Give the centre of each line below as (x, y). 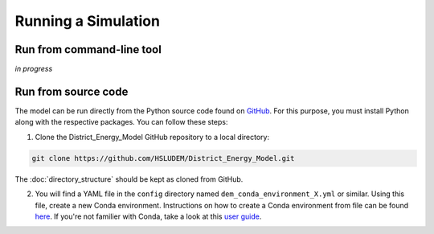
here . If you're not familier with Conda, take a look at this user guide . (148, 216)
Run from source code (72, 91)
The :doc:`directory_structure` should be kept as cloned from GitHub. (129, 179)
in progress (34, 69)
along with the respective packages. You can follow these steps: (121, 122)
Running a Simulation (88, 21)
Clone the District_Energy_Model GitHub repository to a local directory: (152, 137)
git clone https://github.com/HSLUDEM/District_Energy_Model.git (163, 158)
